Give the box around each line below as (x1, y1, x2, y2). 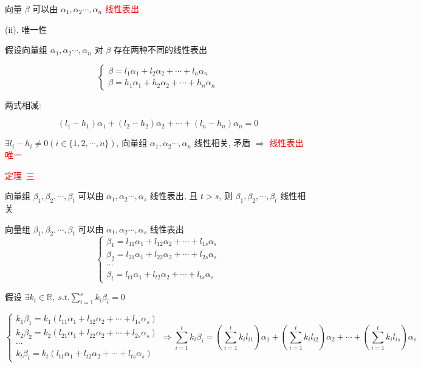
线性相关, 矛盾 (194, 136, 251, 149)
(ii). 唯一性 (5, 23, 47, 35)
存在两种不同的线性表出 (113, 43, 207, 56)
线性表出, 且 (149, 189, 198, 202)
